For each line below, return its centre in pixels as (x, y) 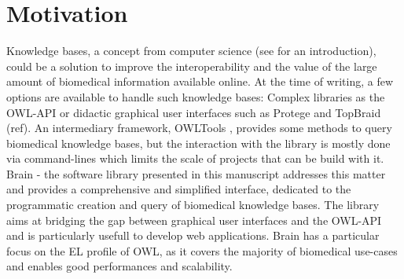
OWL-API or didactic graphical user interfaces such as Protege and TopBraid (194, 112)
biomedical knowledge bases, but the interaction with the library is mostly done (198, 143)
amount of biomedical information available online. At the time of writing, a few (200, 81)
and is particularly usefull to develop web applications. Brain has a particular (193, 235)
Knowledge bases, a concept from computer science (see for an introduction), (191, 51)
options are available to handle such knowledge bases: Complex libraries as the (196, 96)
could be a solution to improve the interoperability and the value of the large (192, 66)
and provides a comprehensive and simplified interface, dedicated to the (179, 189)
